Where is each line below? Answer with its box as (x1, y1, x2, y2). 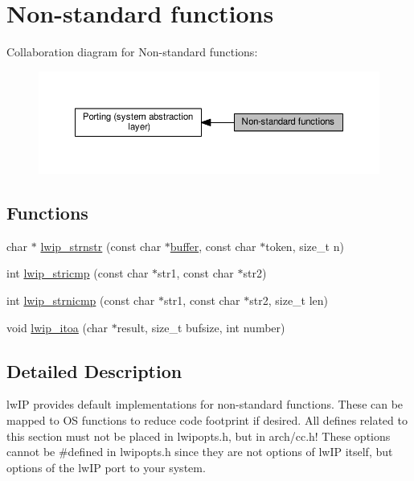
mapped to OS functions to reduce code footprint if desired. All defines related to (6, 411, 408, 428)
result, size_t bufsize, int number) (117, 319, 285, 335)
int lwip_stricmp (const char (6, 265, 149, 282)
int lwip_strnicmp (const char (6, 291, 155, 308)
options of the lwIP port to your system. (6, 458, 206, 475)
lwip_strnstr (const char (40, 237, 162, 254)
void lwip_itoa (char (6, 319, 109, 335)
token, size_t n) (265, 237, 344, 254)
